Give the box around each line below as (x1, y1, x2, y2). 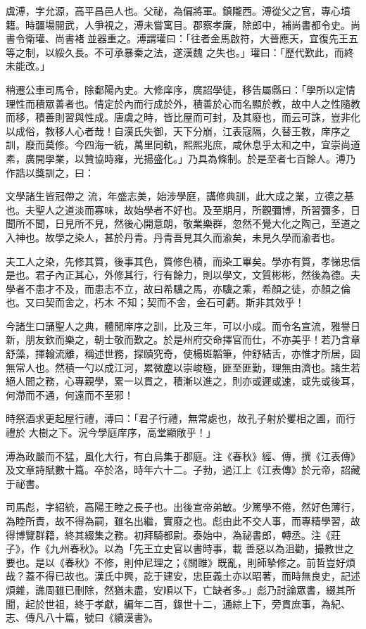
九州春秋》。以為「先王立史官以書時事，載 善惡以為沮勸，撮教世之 (49, 541, 354, 556)
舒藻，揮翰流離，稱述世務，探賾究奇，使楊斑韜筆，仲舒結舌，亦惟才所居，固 (6, 346, 360, 361)
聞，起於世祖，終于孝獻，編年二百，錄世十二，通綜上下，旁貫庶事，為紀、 (6, 596, 351, 611)
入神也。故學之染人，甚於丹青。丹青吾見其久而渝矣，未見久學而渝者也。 (6, 229, 341, 244)
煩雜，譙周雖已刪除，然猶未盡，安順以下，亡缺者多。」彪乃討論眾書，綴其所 (6, 582, 355, 597)
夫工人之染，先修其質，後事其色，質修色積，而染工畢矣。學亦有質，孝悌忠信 (6, 253, 360, 268)
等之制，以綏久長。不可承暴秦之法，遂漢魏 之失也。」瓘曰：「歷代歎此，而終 (6, 44, 354, 59)
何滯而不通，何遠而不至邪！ (6, 387, 134, 402)
